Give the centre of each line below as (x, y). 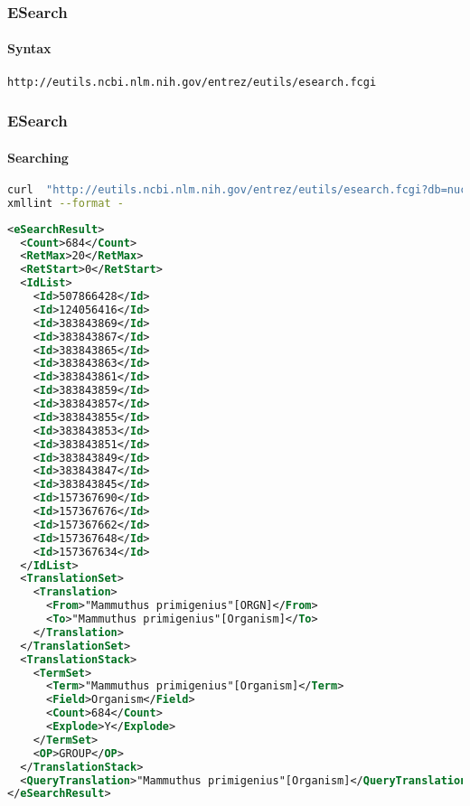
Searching (38, 157)
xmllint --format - (66, 203)
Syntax (29, 48)
